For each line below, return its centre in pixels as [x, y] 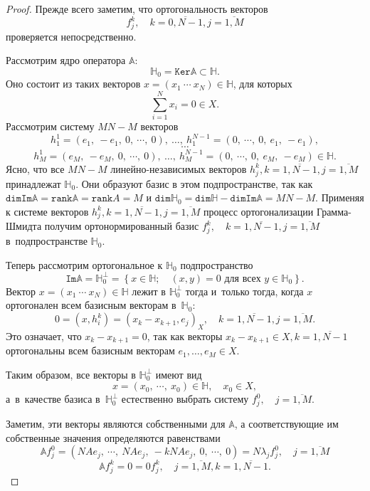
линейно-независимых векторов [179, 168]
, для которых [263, 84]
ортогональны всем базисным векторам [90, 350]
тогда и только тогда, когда [244, 291]
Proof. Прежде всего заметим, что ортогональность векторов [137, 9]
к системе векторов [47, 211]
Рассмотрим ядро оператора [66, 60]
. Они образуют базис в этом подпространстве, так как [194, 183]
